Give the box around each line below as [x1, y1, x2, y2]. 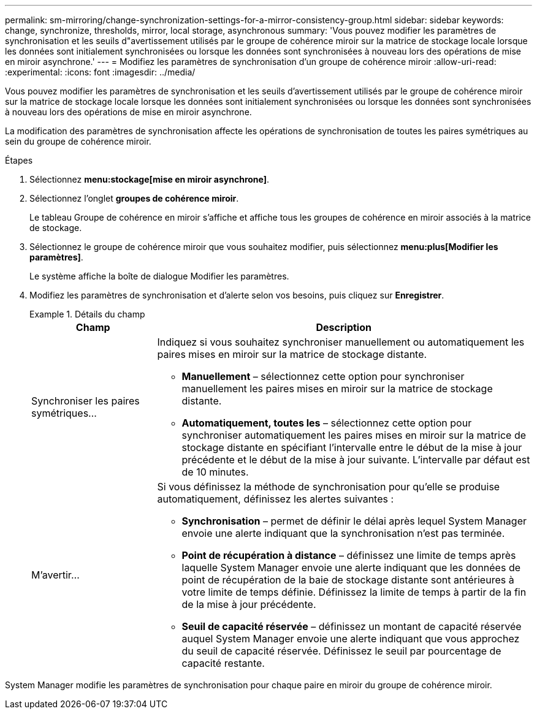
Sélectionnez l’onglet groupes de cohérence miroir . [29, 193, 239, 203]
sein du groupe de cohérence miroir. [5, 136, 151, 146]
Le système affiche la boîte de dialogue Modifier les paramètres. [29, 271, 289, 281]
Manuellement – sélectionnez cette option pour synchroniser [181, 370, 465, 382]
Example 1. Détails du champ [29, 309, 145, 319]
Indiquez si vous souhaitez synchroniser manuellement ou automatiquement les [157, 336, 525, 348]
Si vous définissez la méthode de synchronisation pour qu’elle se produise [157, 480, 500, 493]
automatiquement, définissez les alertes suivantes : [157, 493, 394, 505]
